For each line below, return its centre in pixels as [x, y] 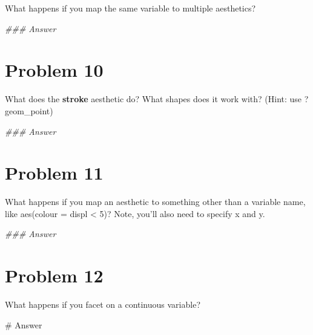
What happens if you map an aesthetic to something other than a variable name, [155, 202]
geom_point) [29, 110]
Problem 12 [54, 275]
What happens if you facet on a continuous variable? [103, 304]
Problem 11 [54, 173]
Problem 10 [54, 70]
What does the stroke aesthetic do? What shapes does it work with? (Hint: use [153, 99]
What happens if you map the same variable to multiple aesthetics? [130, 8]
